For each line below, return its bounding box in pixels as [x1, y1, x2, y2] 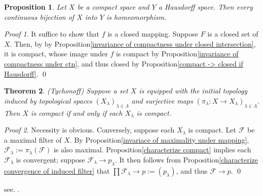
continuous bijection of [4, 11, 74, 22]
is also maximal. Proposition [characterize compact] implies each [53, 144, 251, 155]
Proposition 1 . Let [4, 2, 66, 12]
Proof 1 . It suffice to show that [4, 28, 99, 39]
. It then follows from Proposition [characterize [115, 154, 258, 165]
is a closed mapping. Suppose [107, 28, 198, 39]
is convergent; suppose [16, 154, 85, 165]
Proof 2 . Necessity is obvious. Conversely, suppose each [4, 124, 175, 135]
